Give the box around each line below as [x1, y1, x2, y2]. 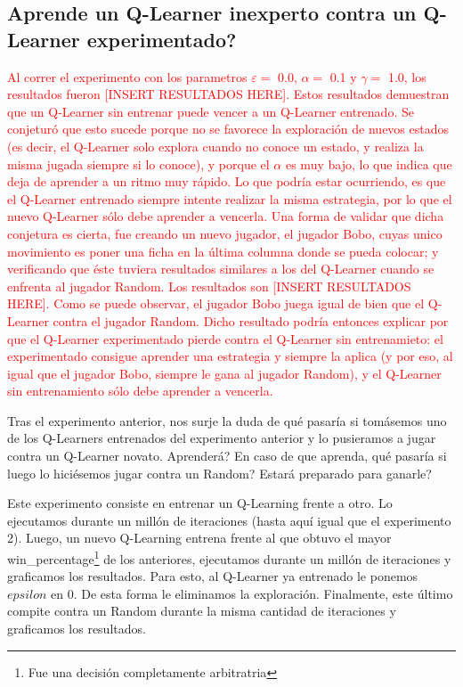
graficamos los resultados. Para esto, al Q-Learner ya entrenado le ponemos [7, 567, 418, 585]
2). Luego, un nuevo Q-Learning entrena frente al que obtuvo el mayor [7, 528, 392, 547]
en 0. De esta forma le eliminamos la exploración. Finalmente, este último [51, 584, 453, 602]
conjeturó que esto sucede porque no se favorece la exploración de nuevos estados [7, 119, 450, 138]
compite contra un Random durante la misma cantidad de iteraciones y [7, 601, 396, 620]
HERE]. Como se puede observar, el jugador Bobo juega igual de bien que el [7, 294, 425, 313]
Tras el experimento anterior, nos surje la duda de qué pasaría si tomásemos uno [7, 411, 447, 429]
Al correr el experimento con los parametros [7, 67, 248, 86]
